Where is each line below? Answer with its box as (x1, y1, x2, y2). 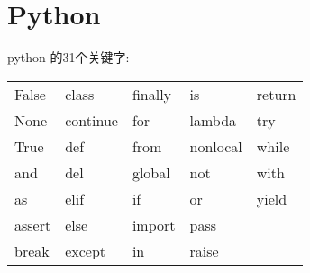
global (132, 161, 170, 183)
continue (65, 109, 118, 131)
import (132, 214, 176, 235)
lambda (189, 109, 237, 131)
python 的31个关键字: (7, 48, 130, 67)
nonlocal (189, 135, 242, 157)
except (65, 240, 106, 261)
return (256, 83, 296, 105)
